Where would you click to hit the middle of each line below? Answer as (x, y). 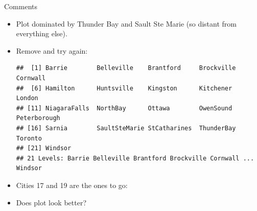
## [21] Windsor (44, 148)
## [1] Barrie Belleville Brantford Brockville (126, 68)
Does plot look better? (51, 202)
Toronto (29, 138)
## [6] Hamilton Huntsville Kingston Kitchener (124, 88)
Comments (21, 6)
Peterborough (38, 118)
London (27, 98)
